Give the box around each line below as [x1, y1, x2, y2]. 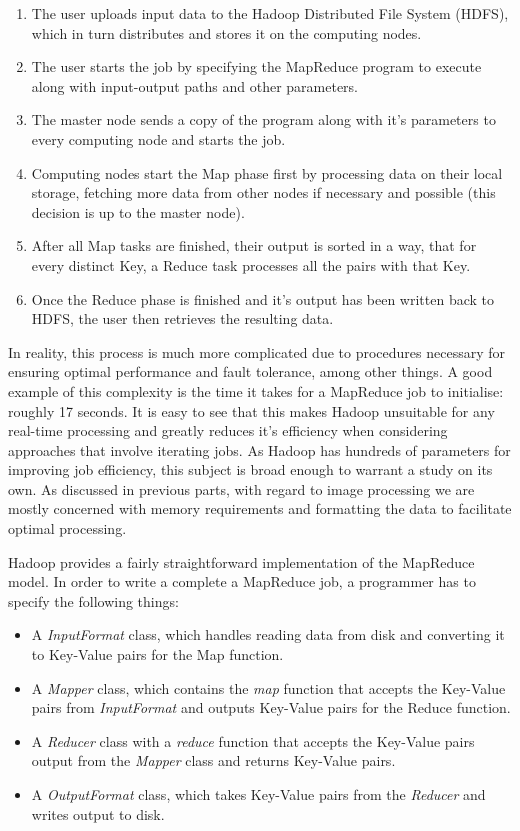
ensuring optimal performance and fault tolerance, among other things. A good [8, 361, 493, 382]
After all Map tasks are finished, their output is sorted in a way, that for [31, 235, 477, 256]
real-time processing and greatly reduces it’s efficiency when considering [8, 420, 448, 441]
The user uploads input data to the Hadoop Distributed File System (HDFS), [31, 3, 509, 23]
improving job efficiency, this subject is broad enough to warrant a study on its [8, 459, 493, 480]
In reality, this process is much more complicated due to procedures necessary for [8, 341, 505, 362]
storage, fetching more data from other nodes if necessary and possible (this [31, 182, 496, 203]
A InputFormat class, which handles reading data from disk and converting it [31, 624, 505, 645]
